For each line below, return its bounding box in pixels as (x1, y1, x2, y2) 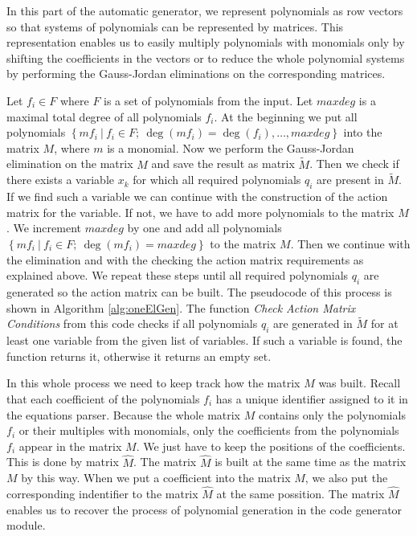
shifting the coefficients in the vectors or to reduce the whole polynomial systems (6, 49, 405, 66)
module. (6, 517, 46, 534)
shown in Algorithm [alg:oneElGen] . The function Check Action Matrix (6, 299, 356, 316)
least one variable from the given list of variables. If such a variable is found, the (6, 332, 403, 349)
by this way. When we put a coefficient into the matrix (21, 469, 291, 486)
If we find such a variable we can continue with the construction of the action (6, 188, 388, 205)
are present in (317, 171, 384, 188)
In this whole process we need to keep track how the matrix (6, 374, 300, 391)
